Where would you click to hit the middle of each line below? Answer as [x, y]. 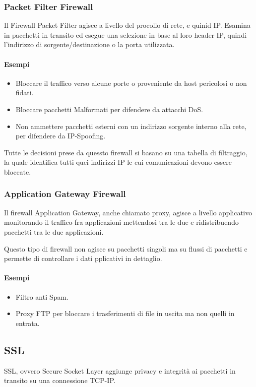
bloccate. [18, 171]
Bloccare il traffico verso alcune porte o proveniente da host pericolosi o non [131, 83]
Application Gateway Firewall [65, 194]
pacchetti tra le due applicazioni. [54, 231]
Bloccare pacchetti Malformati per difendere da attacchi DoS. [109, 109]
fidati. [25, 93]
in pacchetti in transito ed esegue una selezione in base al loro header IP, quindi [126, 34]
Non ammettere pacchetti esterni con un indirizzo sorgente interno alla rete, [131, 126]
